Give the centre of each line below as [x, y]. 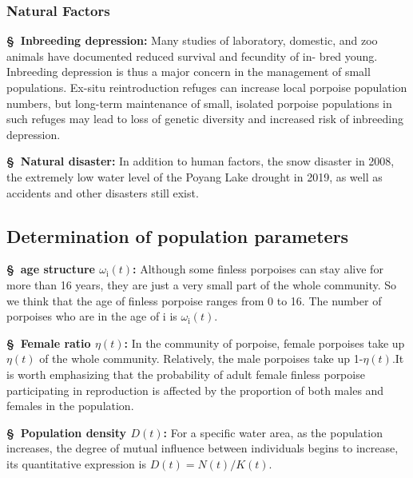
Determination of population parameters [178, 235]
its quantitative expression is [76, 463]
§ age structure [51, 269]
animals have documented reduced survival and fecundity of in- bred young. [192, 56]
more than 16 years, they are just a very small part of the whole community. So [202, 284]
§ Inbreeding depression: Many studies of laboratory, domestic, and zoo [192, 40]
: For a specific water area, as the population [273, 432]
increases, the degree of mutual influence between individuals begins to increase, [203, 448]
